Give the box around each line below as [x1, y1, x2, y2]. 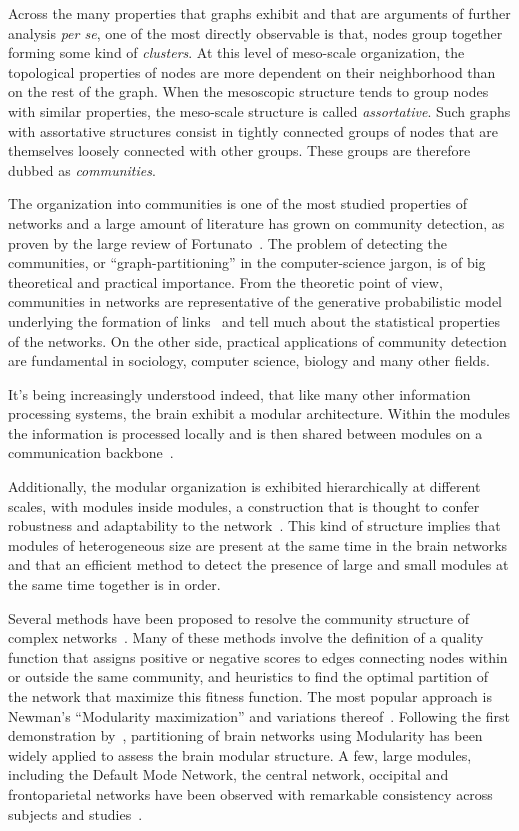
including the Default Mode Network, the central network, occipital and [8, 764, 449, 785]
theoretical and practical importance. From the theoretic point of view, [8, 271, 443, 292]
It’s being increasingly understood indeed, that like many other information [8, 383, 471, 404]
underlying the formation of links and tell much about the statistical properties [8, 310, 501, 331]
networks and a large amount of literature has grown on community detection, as [8, 212, 505, 233]
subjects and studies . [8, 803, 143, 824]
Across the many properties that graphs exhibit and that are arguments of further [8, 3, 511, 23]
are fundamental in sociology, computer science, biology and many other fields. [8, 350, 490, 371]
